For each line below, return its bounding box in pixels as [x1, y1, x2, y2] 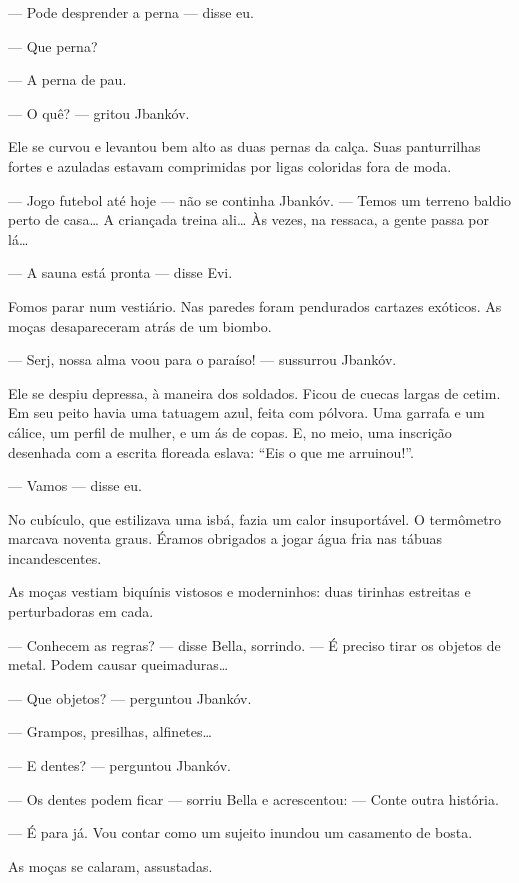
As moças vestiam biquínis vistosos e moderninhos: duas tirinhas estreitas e [8, 581, 471, 602]
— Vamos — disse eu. [8, 475, 142, 496]
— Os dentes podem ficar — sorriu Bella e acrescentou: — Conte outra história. [8, 788, 499, 809]
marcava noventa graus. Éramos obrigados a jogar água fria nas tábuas [8, 528, 443, 549]
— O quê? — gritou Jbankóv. [8, 102, 190, 123]
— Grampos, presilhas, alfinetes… [8, 721, 212, 742]
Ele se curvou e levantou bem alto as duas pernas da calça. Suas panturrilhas [8, 136, 481, 157]
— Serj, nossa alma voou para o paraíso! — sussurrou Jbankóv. [8, 349, 397, 370]
